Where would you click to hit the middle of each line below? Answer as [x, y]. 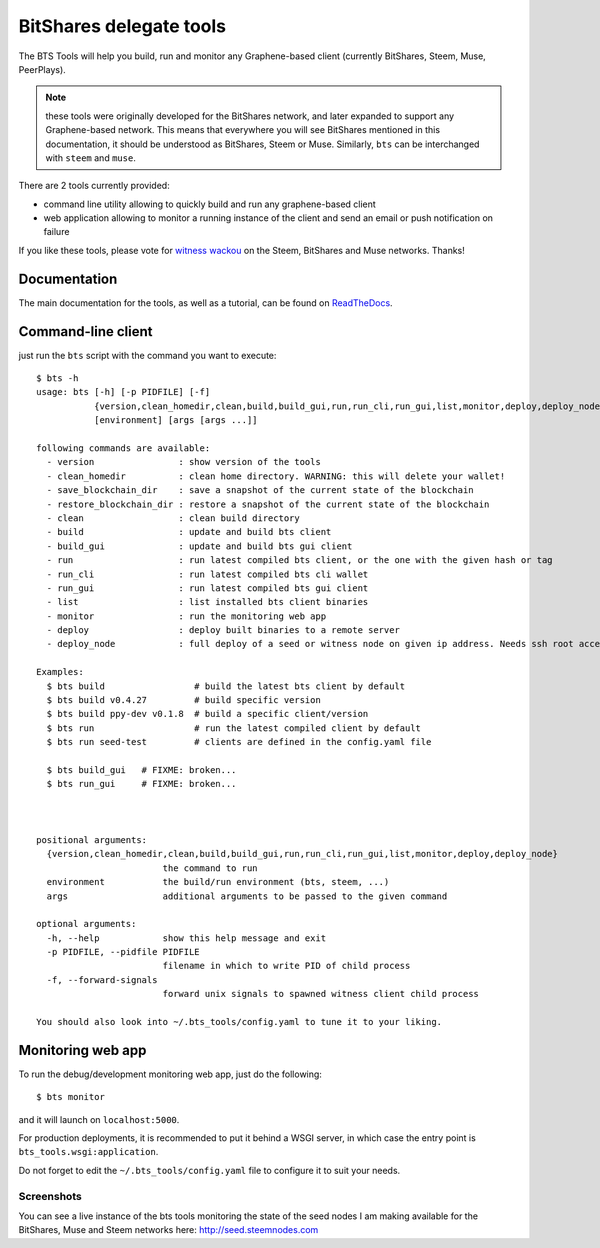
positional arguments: [92, 839]
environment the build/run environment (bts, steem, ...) [218, 882]
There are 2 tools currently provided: [94, 186]
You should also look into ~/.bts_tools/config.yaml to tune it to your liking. [239, 1022]
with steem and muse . [91, 157]
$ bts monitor [70, 1097]
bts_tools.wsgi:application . [88, 1152]
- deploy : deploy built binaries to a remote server [223, 630]
